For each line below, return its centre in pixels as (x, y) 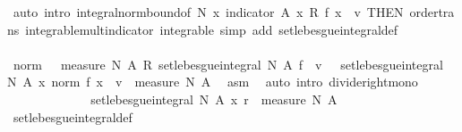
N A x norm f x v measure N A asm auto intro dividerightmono (213, 82)
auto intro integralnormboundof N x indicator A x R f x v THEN (208, 12)
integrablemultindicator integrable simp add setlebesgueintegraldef (212, 29)
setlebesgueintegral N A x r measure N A (214, 99)
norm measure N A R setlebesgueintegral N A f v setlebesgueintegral (228, 64)
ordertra (432, 12)
